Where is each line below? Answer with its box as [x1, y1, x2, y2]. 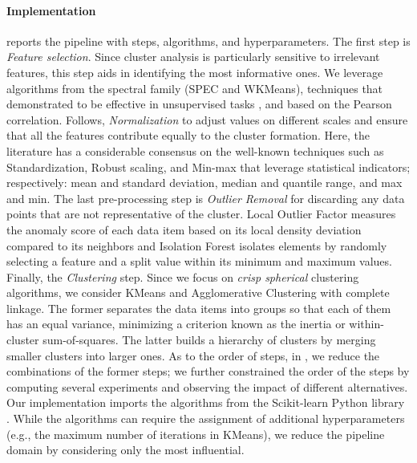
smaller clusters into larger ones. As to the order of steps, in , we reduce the [6, 347, 380, 363]
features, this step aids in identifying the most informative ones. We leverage [6, 63, 383, 80]
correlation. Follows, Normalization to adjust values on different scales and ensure [6, 111, 408, 128]
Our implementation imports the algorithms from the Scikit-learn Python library [6, 394, 405, 411]
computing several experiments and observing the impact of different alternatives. [6, 378, 408, 395]
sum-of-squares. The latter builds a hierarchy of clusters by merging [43, 331, 376, 348]
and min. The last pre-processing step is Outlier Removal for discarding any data [6, 189, 405, 206]
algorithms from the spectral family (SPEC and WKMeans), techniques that [6, 79, 383, 96]
